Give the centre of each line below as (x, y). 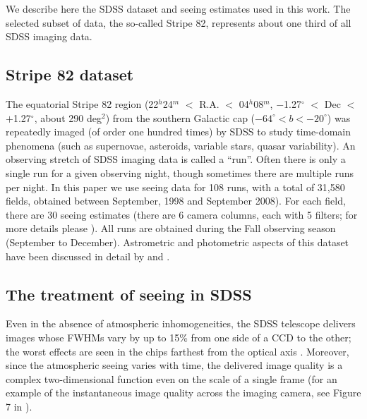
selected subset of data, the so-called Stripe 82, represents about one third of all (179, 22)
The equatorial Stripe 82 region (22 (82, 103)
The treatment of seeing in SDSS (129, 294)
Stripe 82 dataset (70, 74)
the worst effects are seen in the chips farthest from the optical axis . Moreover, (178, 351)
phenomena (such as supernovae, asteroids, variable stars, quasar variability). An (181, 145)
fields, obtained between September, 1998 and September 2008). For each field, (176, 201)
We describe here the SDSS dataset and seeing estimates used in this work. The (178, 8)
